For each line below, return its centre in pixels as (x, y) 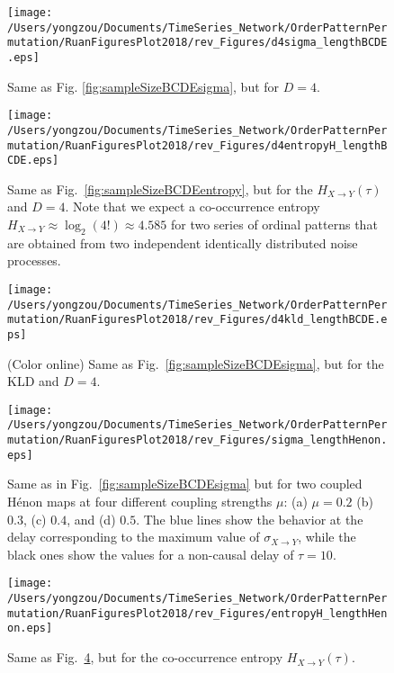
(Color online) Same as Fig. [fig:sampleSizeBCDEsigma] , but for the (196, 363)
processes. (34, 260)
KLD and (33, 381)
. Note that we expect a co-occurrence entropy (193, 206)
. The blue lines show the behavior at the (250, 519)
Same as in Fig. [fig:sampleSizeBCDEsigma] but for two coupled (185, 484)
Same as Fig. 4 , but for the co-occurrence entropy (145, 657)
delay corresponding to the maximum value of (134, 537)
